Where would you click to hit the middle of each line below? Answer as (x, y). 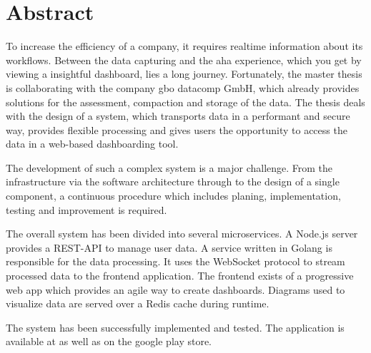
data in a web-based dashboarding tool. (92, 144)
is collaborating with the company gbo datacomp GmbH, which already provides (183, 87)
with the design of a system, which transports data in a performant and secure (178, 116)
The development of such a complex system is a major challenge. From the (169, 167)
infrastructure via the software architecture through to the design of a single (173, 181)
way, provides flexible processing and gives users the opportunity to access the (177, 129)
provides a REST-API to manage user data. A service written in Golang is (169, 247)
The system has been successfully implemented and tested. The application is (175, 327)
